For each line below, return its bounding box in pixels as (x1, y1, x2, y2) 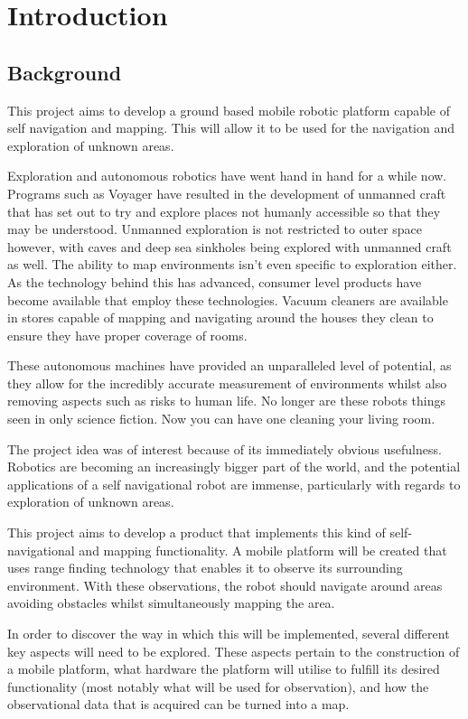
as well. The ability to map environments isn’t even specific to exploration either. (7, 255, 457, 274)
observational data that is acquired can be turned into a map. (7, 695, 350, 714)
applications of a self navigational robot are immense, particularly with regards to (7, 474, 461, 493)
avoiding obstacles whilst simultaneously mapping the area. (7, 593, 335, 612)
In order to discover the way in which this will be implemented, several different (7, 624, 450, 643)
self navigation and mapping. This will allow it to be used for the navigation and (7, 118, 454, 137)
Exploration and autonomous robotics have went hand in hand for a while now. (7, 166, 447, 185)
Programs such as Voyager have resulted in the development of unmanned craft (7, 183, 446, 202)
